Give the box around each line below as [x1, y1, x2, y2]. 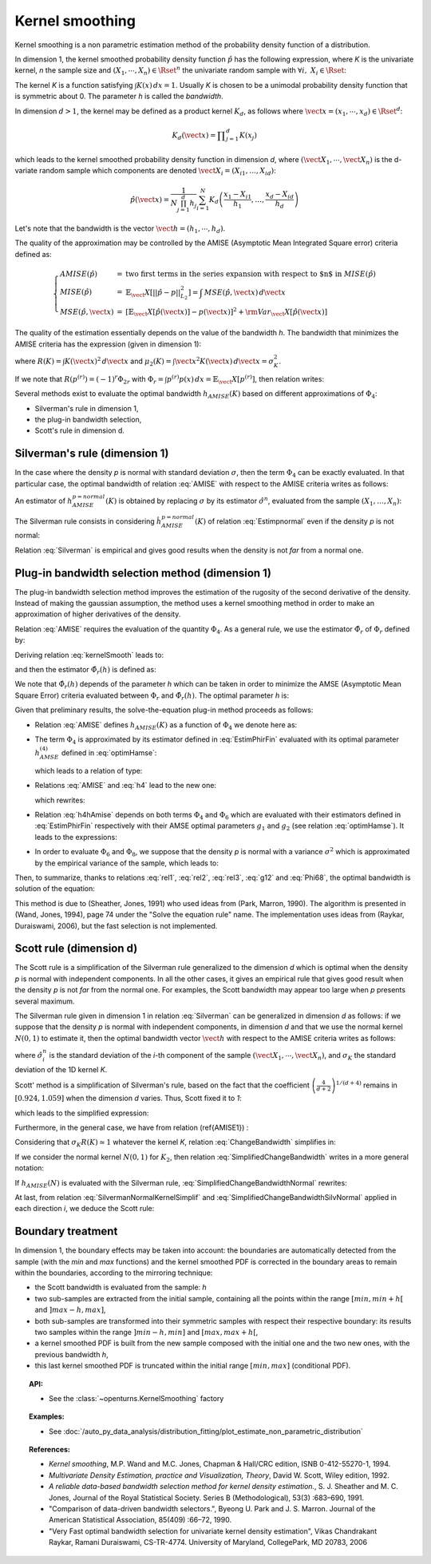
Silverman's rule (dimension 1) [14, 447, 169, 461]
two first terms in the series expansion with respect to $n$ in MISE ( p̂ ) [125, 269, 377, 279]
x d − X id [265, 190, 295, 200]
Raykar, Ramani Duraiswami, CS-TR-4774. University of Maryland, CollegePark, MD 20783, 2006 [49, 1538, 367, 1547]
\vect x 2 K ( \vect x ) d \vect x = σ [174, 355, 275, 366]
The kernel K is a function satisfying [14, 80, 133, 89]
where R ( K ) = [14, 356, 62, 366]
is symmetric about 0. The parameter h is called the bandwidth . [14, 92, 223, 101]
